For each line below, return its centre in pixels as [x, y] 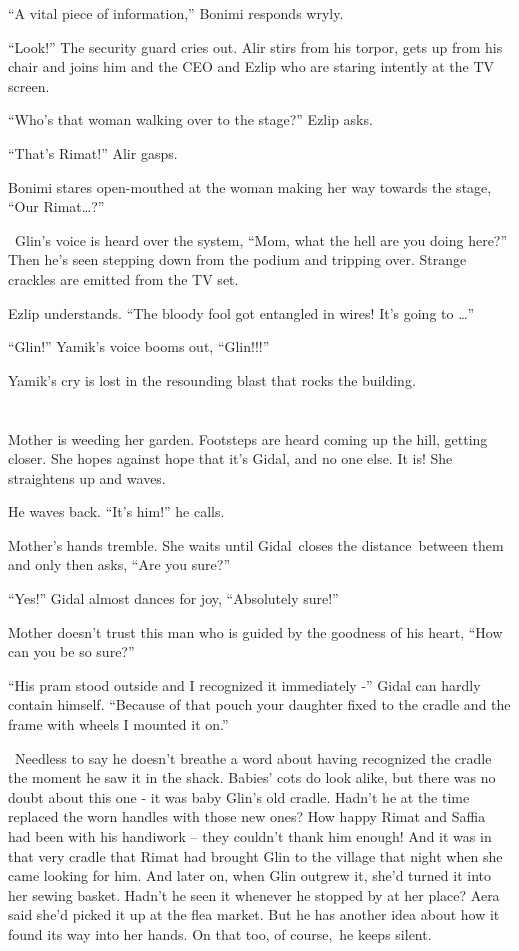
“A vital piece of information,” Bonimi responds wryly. [176, 13]
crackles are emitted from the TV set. [123, 278]
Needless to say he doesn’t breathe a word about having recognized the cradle [253, 757]
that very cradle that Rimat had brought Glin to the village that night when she [255, 855]
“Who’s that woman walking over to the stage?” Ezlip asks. [190, 119]
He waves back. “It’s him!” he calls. [116, 511]
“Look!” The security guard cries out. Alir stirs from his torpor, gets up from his [255, 46]
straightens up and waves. [87, 477]
